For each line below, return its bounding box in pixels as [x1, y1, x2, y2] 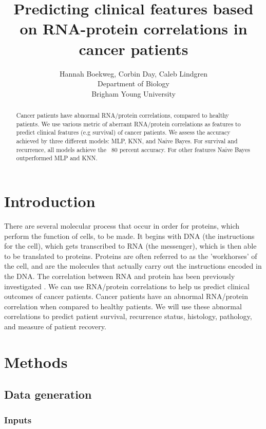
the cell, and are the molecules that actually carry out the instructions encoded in [4, 260, 262, 271]
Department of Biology [97, 78, 170, 89]
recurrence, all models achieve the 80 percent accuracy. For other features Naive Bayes [16, 145, 251, 154]
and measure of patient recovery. [4, 321, 106, 331]
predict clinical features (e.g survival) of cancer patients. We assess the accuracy [16, 128, 231, 137]
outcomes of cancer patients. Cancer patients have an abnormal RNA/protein [4, 291, 249, 302]
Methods [4, 351, 68, 372]
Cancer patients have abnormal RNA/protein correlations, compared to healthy [16, 111, 229, 120]
